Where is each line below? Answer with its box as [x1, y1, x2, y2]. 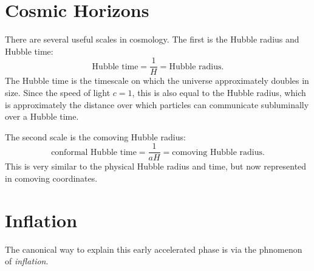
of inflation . [5, 255, 49, 267]
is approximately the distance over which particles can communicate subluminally [5, 98, 309, 111]
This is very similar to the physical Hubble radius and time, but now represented [5, 160, 307, 173]
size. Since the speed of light [5, 86, 111, 98]
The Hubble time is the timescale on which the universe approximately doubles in [5, 74, 309, 87]
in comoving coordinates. [5, 172, 98, 184]
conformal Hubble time [51, 148, 137, 157]
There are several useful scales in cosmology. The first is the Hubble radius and [5, 33, 299, 46]
